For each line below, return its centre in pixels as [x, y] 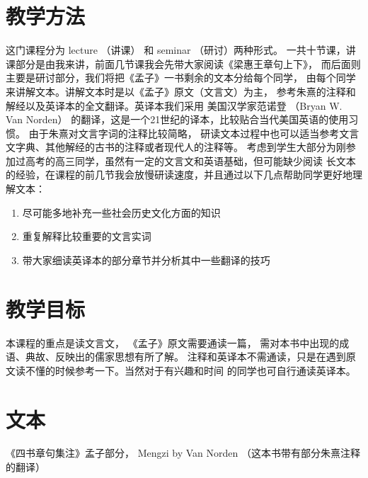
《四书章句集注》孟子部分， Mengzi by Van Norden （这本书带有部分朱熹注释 [183, 453]
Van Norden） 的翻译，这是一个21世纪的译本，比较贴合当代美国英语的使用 [177, 119]
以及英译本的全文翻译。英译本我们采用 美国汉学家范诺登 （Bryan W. [184, 105]
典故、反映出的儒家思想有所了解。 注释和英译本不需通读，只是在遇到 [185, 357]
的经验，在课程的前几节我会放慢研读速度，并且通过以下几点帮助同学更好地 [179, 175]
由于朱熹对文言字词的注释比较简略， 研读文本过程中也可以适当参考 [184, 133]
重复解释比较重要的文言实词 [87, 236]
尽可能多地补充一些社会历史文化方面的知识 [121, 212]
